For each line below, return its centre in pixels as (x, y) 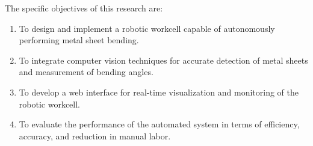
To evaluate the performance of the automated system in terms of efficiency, (159, 124)
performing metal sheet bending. (79, 40)
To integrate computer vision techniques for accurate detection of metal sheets (163, 60)
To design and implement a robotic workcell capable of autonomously (147, 28)
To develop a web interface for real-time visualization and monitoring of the (159, 92)
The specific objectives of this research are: (84, 8)
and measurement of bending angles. (86, 72)
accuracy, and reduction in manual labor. (95, 135)
